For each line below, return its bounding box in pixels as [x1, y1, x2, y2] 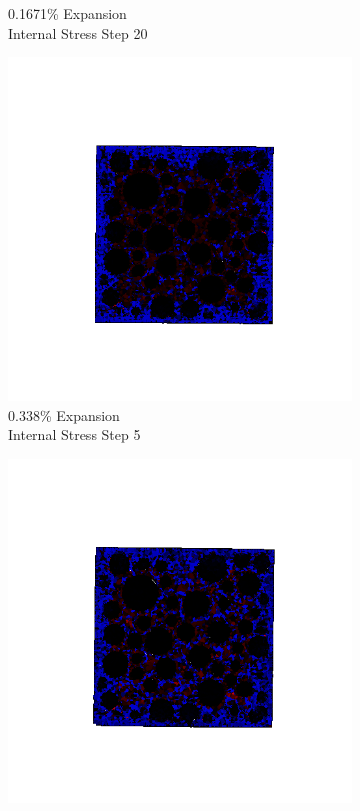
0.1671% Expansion [8, 3, 127, 23]
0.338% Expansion [8, 404, 120, 425]
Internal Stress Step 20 [8, 22, 148, 43]
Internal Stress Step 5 [8, 424, 141, 445]
